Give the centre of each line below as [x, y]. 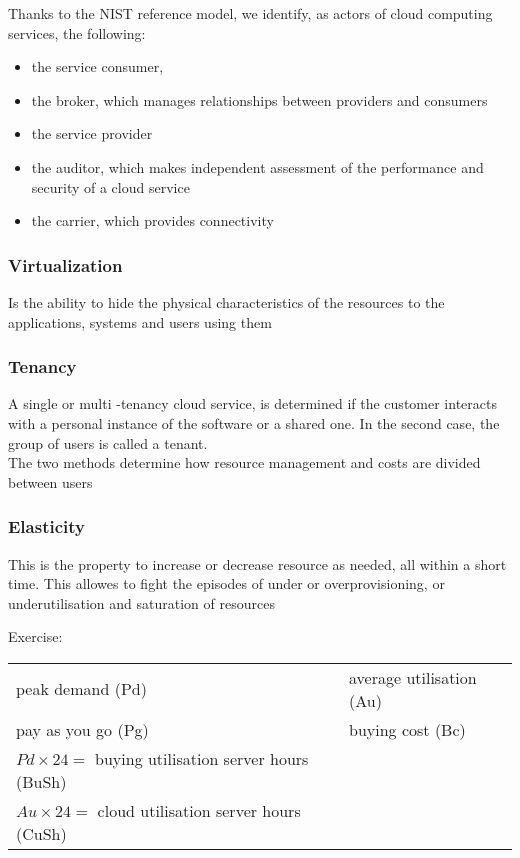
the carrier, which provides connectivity [152, 220]
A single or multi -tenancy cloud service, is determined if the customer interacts [252, 403]
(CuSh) [41, 833]
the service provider [92, 133]
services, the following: [77, 32]
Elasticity [46, 526]
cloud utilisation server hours [199, 810]
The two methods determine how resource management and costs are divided [244, 462]
